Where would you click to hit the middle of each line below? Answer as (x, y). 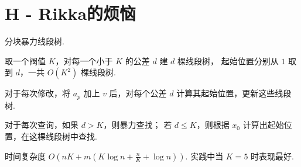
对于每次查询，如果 (42, 125)
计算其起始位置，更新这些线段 (234, 93)
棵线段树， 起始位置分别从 (228, 60)
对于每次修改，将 (37, 93)
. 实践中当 (204, 156)
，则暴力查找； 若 (138, 125)
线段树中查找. (71, 136)
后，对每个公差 (138, 93)
